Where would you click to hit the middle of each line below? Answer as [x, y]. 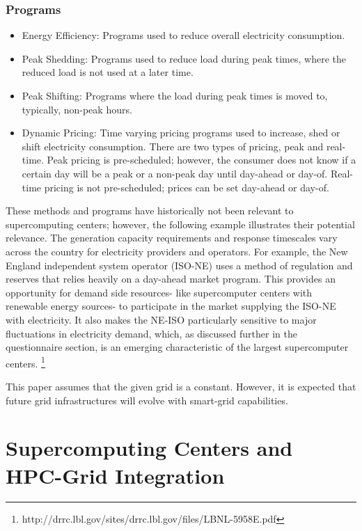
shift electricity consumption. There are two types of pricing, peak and [173, 146]
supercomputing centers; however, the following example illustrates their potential [180, 224]
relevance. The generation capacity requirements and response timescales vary [172, 238]
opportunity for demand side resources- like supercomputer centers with [159, 292]
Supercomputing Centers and [149, 448]
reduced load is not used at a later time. [108, 72]
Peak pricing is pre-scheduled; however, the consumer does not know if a [202, 160]
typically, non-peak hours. [77, 109]
